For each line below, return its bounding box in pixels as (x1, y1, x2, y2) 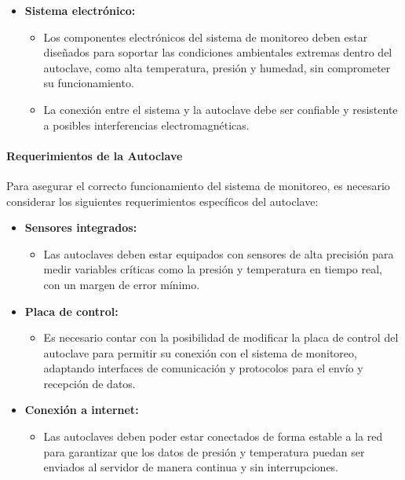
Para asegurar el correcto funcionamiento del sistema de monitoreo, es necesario (6, 177, 390, 193)
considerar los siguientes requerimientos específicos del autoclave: (6, 192, 319, 209)
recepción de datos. (43, 375, 136, 391)
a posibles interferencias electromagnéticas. (43, 116, 250, 133)
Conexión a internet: (24, 401, 139, 418)
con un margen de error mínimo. (43, 276, 200, 292)
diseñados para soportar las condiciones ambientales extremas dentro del (43, 44, 392, 60)
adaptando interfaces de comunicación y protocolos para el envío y (43, 360, 363, 376)
